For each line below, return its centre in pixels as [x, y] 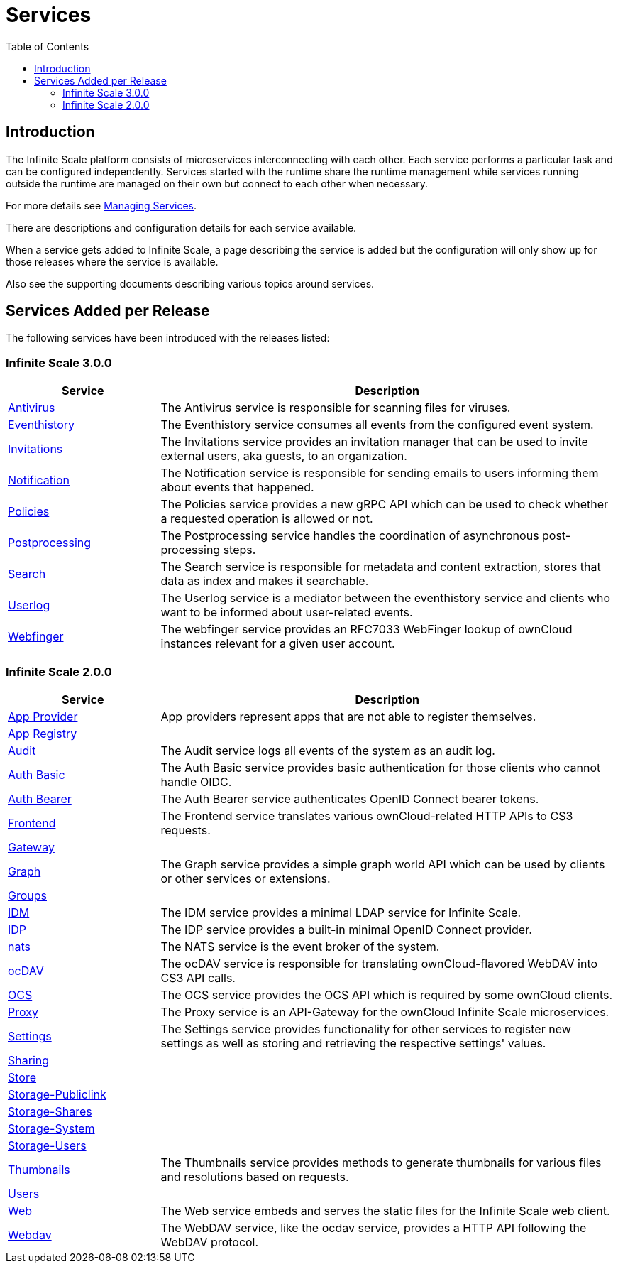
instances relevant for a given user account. [278, 644]
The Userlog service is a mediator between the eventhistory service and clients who [386, 598]
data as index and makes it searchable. [265, 581]
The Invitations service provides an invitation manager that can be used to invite [374, 442]
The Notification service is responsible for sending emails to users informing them [380, 473]
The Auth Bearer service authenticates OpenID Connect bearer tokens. [350, 799]
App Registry [43, 733]
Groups [27, 895]
